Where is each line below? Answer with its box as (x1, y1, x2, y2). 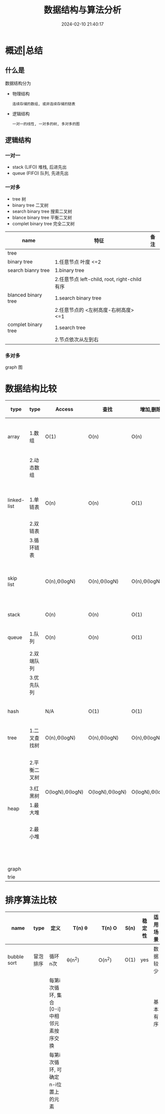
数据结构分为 (5, 80, 31, 86)
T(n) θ (73, 924, 88, 931)
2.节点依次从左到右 (55, 336, 99, 343)
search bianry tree (7, 267, 50, 273)
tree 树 (12, 196, 26, 202)
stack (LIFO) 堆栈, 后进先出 (12, 164, 67, 170)
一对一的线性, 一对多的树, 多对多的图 (12, 121, 80, 126)
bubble (7, 953, 24, 960)
